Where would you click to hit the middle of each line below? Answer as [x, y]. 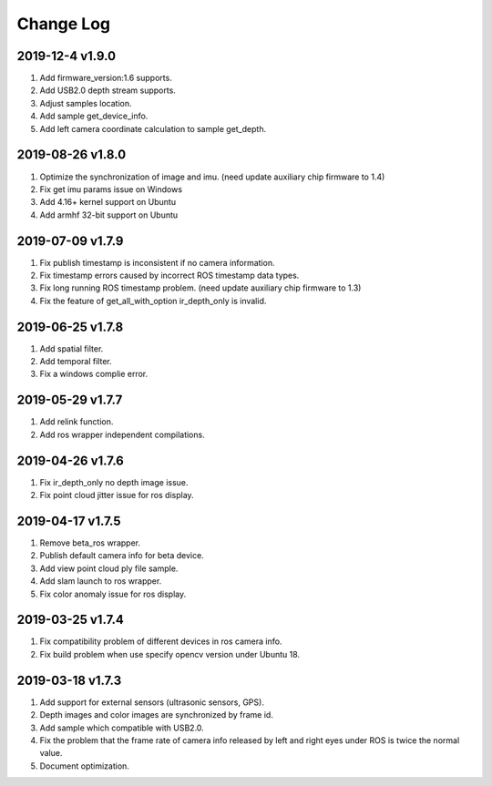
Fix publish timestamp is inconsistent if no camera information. [157, 262]
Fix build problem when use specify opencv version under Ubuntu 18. [170, 654]
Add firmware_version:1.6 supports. [106, 78]
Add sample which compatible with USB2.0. [122, 728]
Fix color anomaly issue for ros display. [113, 594]
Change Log [64, 24]
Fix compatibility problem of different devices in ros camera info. [161, 641]
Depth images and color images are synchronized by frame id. [156, 715]
